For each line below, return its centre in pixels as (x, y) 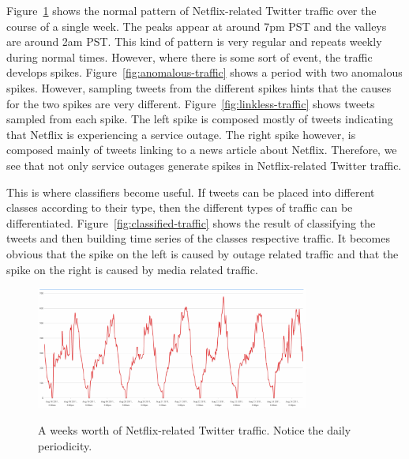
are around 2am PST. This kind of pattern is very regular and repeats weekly (194, 41)
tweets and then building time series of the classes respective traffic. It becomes (198, 238)
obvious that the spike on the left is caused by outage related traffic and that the (203, 253)
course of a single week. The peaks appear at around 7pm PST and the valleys (197, 26)
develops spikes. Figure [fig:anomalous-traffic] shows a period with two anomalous (204, 72)
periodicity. (65, 445)
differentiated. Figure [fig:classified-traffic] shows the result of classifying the (191, 222)
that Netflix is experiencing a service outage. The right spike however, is (181, 134)
